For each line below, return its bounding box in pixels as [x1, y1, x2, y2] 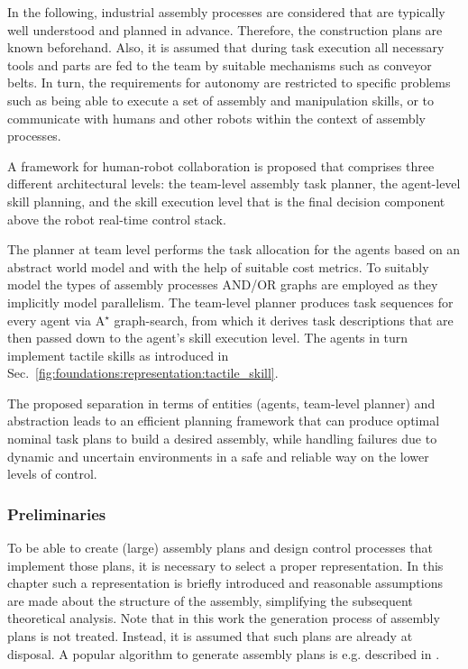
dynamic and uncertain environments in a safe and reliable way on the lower [7, 446, 429, 465]
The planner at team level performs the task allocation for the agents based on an [7, 240, 461, 259]
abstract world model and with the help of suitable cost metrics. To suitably [7, 257, 429, 276]
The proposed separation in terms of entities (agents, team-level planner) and [7, 393, 436, 412]
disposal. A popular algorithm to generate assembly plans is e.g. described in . [7, 644, 440, 663]
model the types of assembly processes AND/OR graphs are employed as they [7, 275, 438, 294]
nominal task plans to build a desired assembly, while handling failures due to [7, 429, 437, 448]
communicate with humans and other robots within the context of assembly [7, 108, 426, 127]
